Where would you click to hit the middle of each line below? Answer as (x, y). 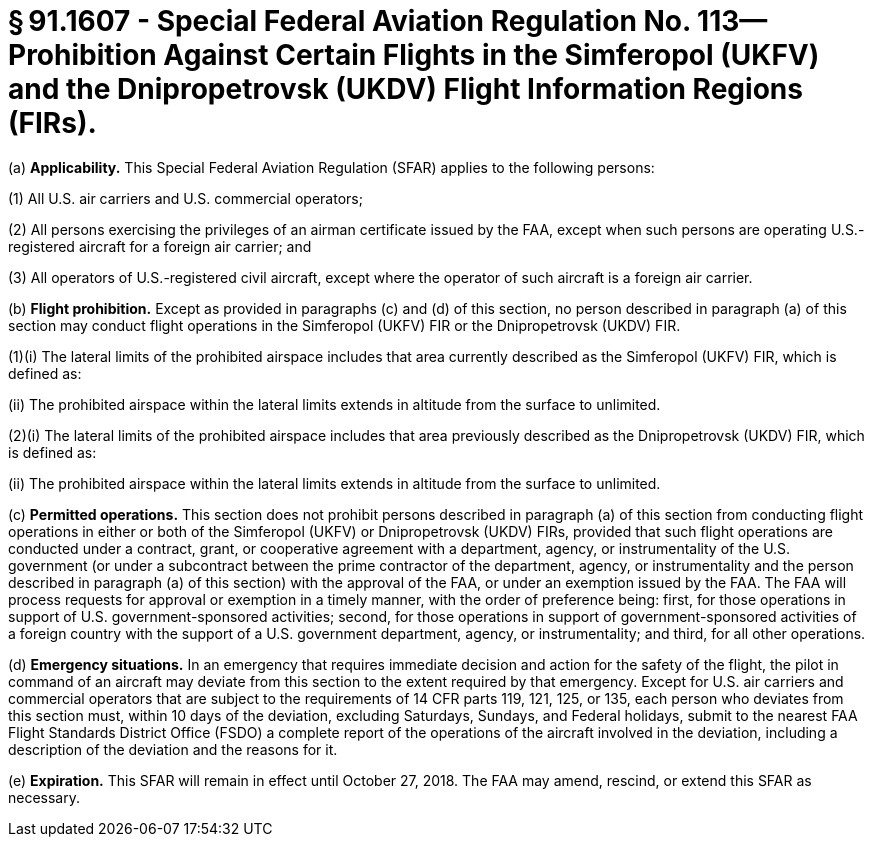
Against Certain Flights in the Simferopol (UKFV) (491, 55)
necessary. (44, 797)
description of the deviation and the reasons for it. (173, 749)
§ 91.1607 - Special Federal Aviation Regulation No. (349, 21)
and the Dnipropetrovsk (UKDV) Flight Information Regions (405, 89)
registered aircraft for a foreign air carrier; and (160, 246)
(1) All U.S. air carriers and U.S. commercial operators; (185, 198)
